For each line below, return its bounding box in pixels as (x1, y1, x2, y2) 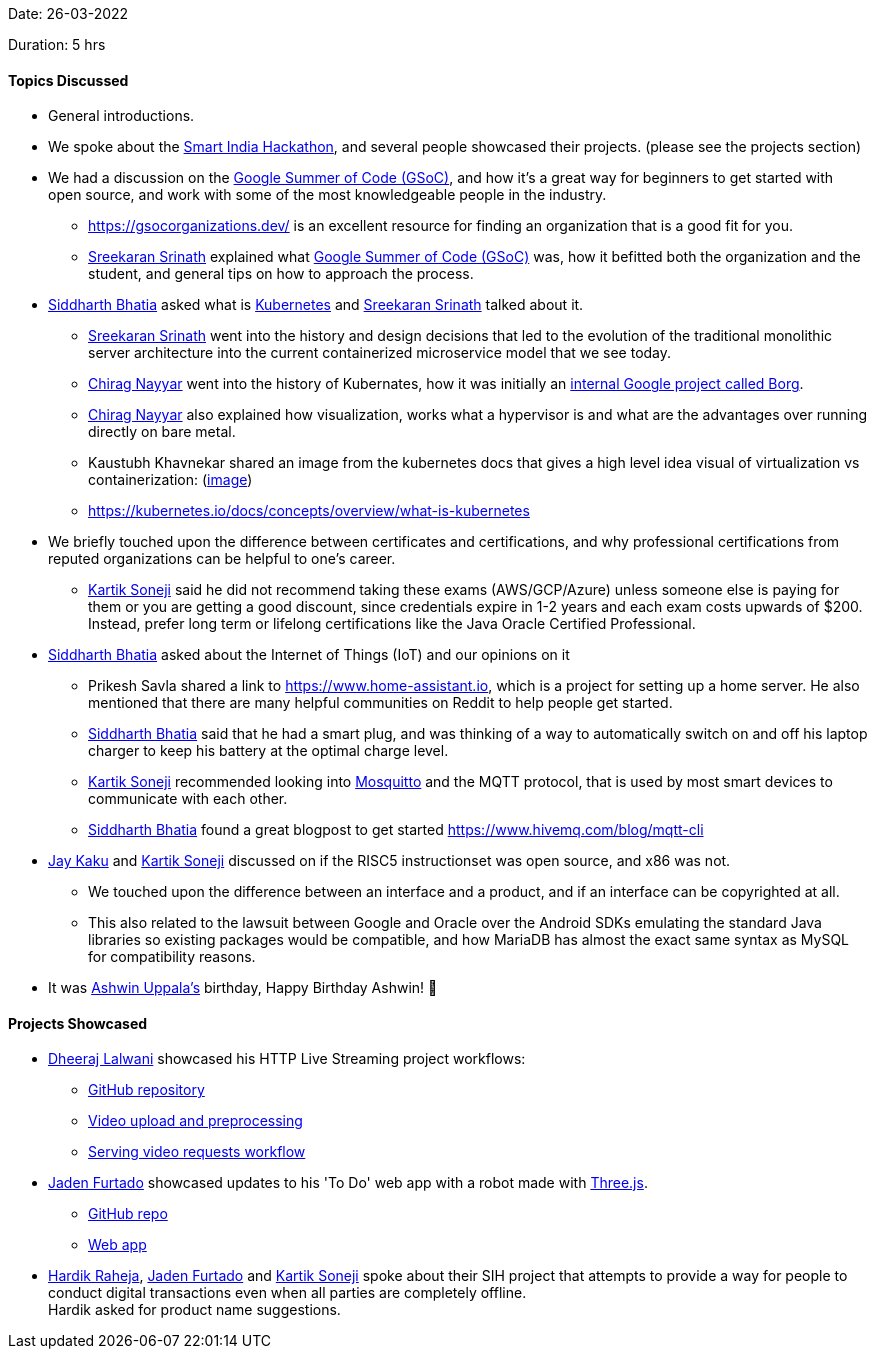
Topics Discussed (8, 71, 129, 89)
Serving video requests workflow (88, 1143, 306, 1161)
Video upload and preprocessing (88, 1112, 303, 1130)
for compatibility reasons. (88, 948, 256, 966)
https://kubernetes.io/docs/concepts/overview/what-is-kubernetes (88, 502, 530, 520)
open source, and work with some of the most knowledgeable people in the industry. (48, 186, 607, 204)
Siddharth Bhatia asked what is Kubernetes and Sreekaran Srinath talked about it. (48, 296, 584, 314)
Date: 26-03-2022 (8, 5, 129, 22)
